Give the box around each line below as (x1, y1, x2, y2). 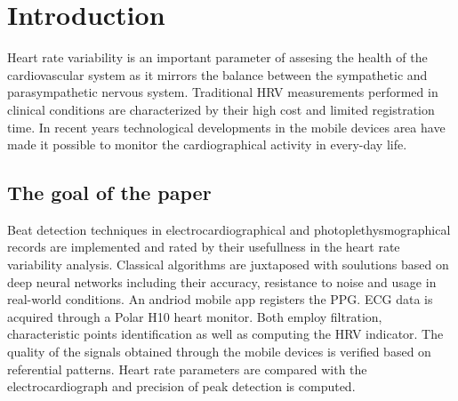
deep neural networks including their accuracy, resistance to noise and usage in (7, 272, 437, 291)
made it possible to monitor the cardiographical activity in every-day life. (7, 135, 407, 154)
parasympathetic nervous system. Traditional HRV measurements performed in (7, 83, 438, 101)
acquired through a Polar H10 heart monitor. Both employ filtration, (7, 307, 382, 325)
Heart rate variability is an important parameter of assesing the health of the (7, 48, 428, 67)
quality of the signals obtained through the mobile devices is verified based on (7, 342, 431, 361)
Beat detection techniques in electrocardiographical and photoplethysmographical (7, 220, 451, 238)
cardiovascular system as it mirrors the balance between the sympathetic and (7, 65, 428, 84)
